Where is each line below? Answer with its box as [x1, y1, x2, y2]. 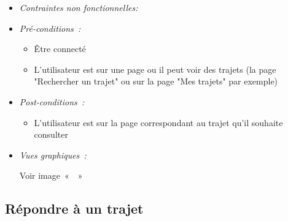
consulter [34, 128, 68, 141]
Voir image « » [19, 169, 83, 182]
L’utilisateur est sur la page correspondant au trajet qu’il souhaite [34, 116, 283, 129]
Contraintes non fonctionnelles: [19, 1, 138, 13]
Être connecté [34, 42, 86, 55]
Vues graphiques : [19, 148, 87, 161]
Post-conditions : [19, 95, 85, 108]
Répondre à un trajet [5, 199, 144, 218]
